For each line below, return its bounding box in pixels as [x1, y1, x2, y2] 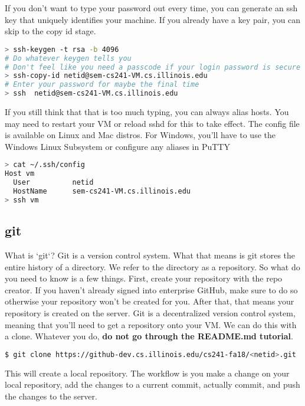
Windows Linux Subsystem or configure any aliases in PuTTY [5, 140, 230, 152]
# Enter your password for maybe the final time [5, 80, 199, 89]
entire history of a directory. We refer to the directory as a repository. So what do [5, 260, 300, 273]
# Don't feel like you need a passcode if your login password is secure [5, 63, 301, 71]
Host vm [5, 169, 35, 178]
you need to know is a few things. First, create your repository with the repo [5, 272, 283, 284]
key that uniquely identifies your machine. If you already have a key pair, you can [5, 13, 301, 25]
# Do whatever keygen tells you [5, 54, 132, 63]
